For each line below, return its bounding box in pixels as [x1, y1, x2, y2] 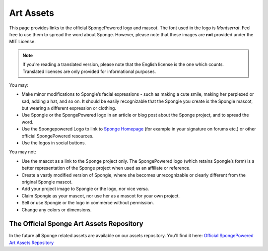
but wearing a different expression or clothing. [21, 105, 117, 111]
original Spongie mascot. [21, 179, 73, 185]
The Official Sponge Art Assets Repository [9, 220, 143, 228]
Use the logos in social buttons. [21, 140, 86, 146]
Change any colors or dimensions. [21, 206, 92, 213]
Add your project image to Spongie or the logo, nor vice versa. [21, 186, 149, 192]
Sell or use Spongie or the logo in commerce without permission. [21, 200, 154, 206]
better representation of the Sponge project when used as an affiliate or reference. [21, 165, 191, 171]
